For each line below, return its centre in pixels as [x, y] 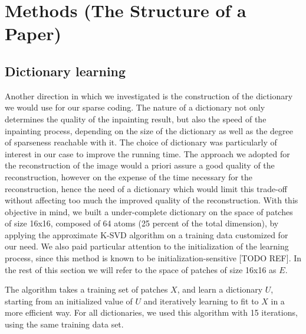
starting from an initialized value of [69, 301]
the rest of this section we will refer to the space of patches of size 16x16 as [141, 269]
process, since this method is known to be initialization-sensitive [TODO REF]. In [153, 258]
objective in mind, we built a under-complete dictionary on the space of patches [149, 211]
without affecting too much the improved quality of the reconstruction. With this [152, 200]
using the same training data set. [64, 324]
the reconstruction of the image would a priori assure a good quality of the [140, 165]
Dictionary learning [65, 71]
